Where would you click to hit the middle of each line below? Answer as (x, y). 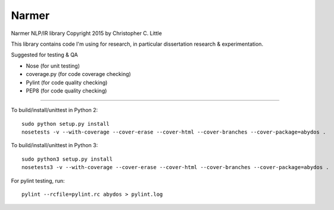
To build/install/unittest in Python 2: (54, 110)
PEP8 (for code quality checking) (66, 90)
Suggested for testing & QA (45, 55)
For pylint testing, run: (38, 180)
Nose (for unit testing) (53, 66)
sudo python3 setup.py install (67, 159)
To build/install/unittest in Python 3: (54, 145)
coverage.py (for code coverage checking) (78, 74)
